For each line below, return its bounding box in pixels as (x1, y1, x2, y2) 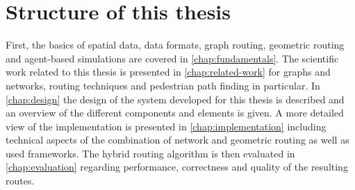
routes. (6, 173, 35, 188)
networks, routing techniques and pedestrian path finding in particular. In (6, 78, 320, 92)
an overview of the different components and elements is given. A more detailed (6, 105, 344, 120)
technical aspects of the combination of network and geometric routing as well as (6, 132, 349, 147)
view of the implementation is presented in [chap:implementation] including (6, 119, 327, 133)
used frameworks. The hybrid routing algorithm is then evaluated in (6, 146, 295, 160)
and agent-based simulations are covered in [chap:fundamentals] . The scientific (6, 51, 339, 65)
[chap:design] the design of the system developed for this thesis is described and (6, 92, 345, 106)
